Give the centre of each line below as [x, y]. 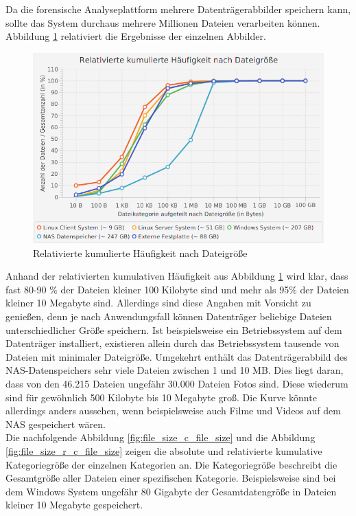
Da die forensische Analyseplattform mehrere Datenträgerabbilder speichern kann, [178, 9]
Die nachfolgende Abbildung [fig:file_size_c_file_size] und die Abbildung [161, 437]
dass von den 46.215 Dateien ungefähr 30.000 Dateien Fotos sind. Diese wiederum [177, 383]
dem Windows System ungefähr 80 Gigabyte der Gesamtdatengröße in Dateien [171, 491]
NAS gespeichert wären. [56, 424]
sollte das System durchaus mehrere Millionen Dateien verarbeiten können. [163, 22]
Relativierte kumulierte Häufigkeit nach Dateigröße [140, 253]
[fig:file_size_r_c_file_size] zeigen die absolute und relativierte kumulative [164, 450]
